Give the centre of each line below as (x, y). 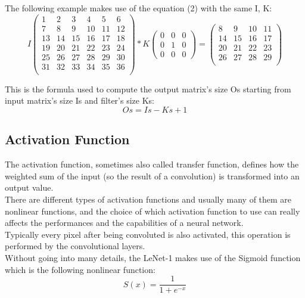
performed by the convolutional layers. (75, 246)
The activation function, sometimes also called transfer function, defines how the (152, 164)
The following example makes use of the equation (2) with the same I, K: (139, 8)
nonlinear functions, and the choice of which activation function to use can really (152, 211)
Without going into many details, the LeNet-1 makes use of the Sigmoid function (153, 258)
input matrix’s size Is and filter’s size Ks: (80, 100)
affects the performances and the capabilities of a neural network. (124, 223)
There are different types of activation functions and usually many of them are (148, 199)
